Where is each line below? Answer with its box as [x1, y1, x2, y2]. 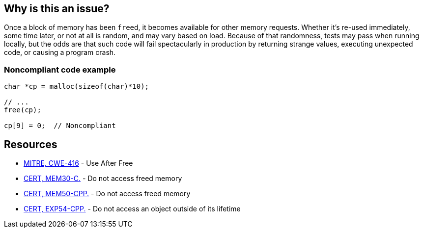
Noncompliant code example [4, 64, 116, 75]
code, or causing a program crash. [4, 48, 116, 57]
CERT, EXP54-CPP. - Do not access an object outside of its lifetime [24, 205, 241, 213]
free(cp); [4, 106, 41, 114]
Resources [4, 138, 57, 151]
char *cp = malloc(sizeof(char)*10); [4, 82, 149, 91]
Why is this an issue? [4, 2, 110, 15]
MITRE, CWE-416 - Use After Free [24, 159, 133, 168]
